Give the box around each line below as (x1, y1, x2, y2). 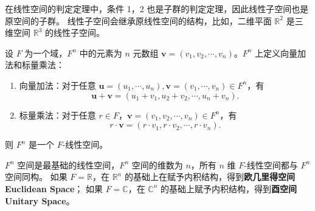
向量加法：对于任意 (19, 78, 96, 91)
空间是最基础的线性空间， (17, 158, 120, 171)
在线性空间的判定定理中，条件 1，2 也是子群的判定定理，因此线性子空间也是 (5, 2, 309, 15)
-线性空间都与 (244, 158, 298, 171)
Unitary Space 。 (5, 194, 75, 207)
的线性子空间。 (44, 26, 105, 39)
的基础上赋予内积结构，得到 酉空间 (161, 182, 297, 195)
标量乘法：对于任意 (19, 108, 96, 121)
